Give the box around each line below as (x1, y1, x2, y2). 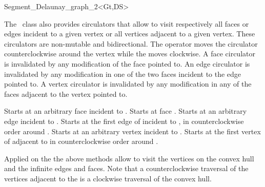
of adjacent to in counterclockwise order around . (4, 136, 158, 147)
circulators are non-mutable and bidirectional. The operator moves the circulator (4, 38, 258, 49)
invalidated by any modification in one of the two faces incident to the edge (4, 68, 241, 79)
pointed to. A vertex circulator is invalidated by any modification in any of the (4, 78, 252, 89)
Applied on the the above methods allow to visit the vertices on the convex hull (4, 153, 254, 163)
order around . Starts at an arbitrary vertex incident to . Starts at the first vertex (4, 126, 261, 136)
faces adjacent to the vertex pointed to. (4, 88, 128, 99)
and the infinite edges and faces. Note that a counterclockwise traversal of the (4, 163, 249, 174)
